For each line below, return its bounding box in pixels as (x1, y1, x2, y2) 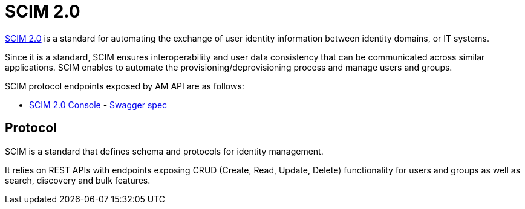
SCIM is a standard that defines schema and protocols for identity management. (5, 146, 324, 156)
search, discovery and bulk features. (5, 175, 151, 185)
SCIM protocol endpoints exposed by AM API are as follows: (5, 80, 244, 91)
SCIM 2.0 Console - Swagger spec (29, 99, 168, 110)
